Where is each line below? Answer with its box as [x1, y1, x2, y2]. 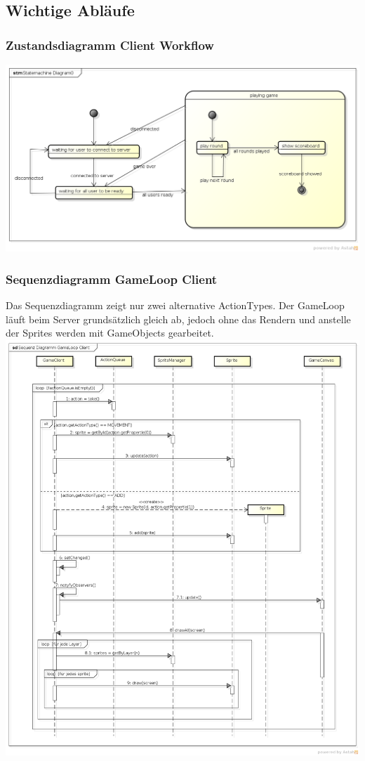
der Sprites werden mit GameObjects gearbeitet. [6, 325, 214, 340]
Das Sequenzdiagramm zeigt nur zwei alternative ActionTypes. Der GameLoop [6, 298, 345, 313]
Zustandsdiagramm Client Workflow [6, 36, 214, 53]
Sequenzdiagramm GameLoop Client [6, 270, 218, 287]
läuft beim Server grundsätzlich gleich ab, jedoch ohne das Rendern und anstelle [6, 311, 351, 326]
